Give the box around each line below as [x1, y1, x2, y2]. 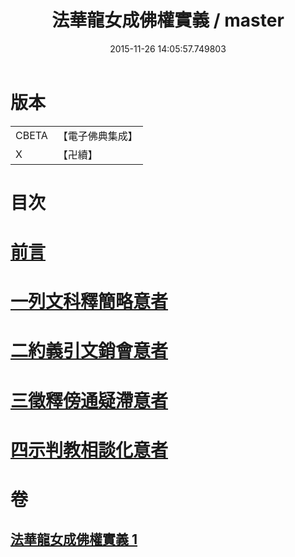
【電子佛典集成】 [57, 129, 138, 143]
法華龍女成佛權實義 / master [51, 9, 285, 32]
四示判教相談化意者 [10, 439, 169, 461]
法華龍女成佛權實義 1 [10, 531, 138, 548]
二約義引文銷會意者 [10, 340, 169, 363]
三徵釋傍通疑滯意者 [10, 389, 169, 412]
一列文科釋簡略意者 [10, 291, 169, 313]
